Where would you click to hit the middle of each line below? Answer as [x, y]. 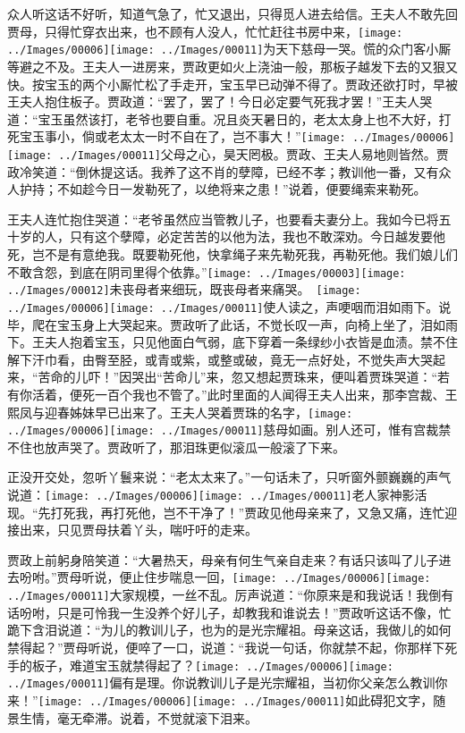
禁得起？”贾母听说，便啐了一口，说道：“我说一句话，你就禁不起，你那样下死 [232, 647]
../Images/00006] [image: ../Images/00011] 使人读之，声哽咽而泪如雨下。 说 [229, 306]
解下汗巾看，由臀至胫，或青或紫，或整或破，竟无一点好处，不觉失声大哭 [220, 359]
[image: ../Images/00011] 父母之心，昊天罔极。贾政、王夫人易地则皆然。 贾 [228, 153]
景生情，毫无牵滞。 [63, 717]
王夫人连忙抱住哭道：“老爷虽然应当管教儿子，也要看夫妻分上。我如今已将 [223, 219]
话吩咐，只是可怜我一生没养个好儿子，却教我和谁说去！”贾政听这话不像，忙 [229, 612]
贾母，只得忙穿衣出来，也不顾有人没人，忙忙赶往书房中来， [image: [205, 31]
